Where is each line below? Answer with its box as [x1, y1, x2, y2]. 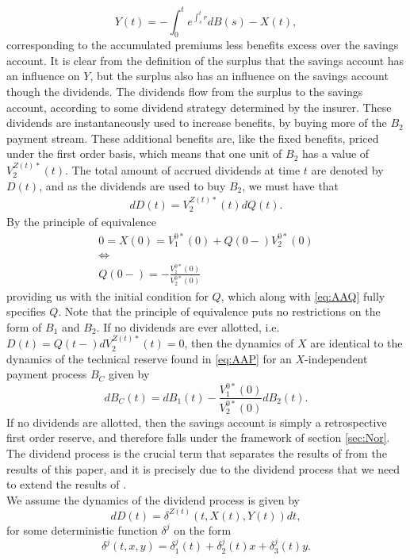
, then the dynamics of [184, 335, 294, 351]
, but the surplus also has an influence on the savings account [90, 67, 389, 84]
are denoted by [311, 161, 384, 178]
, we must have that [242, 177, 339, 194]
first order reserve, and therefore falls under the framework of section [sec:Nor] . [6, 429, 390, 446]
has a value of [302, 145, 370, 162]
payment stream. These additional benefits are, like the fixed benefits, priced [6, 129, 379, 146]
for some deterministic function [6, 521, 158, 538]
